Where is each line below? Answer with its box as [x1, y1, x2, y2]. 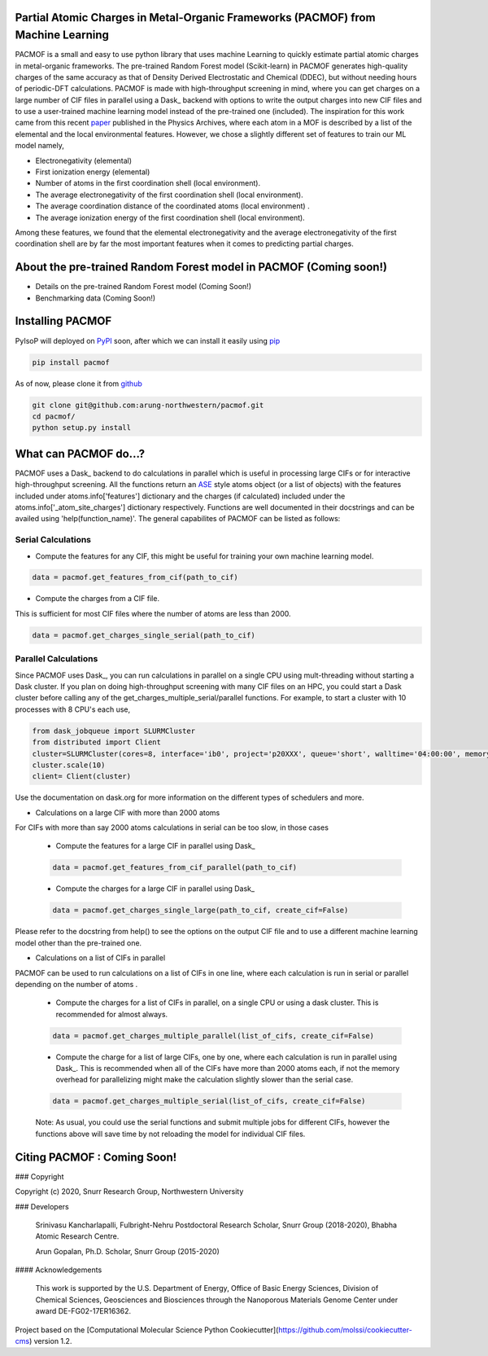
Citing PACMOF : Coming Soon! [15, 1150, 177, 1164]
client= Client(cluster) [32, 772, 132, 781]
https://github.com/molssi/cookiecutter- [277, 1324, 412, 1335]
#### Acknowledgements [15, 1265, 102, 1275]
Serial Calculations [15, 534, 92, 546]
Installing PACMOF [15, 314, 112, 328]
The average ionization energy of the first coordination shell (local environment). [35, 213, 305, 222]
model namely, [15, 141, 65, 151]
